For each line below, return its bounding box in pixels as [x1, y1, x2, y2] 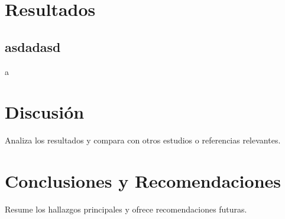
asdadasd [5, 37, 61, 55]
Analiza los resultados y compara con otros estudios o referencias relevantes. [5, 134, 281, 146]
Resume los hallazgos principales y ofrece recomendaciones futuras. [5, 203, 247, 215]
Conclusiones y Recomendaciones [5, 169, 281, 193]
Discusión [5, 100, 85, 124]
